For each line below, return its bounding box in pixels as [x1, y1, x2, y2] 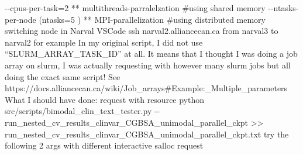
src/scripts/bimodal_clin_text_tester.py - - [5, 105, 160, 117]
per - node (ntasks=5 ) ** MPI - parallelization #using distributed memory [5, 13, 266, 25]
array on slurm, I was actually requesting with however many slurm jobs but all [5, 58, 291, 71]
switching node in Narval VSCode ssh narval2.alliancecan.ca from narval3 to [5, 25, 278, 37]
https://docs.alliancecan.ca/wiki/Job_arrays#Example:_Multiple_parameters [5, 82, 288, 94]
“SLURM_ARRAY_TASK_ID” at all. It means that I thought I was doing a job [5, 47, 298, 60]
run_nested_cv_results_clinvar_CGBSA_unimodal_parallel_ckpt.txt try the [5, 128, 289, 140]
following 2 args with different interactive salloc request [5, 139, 204, 151]
